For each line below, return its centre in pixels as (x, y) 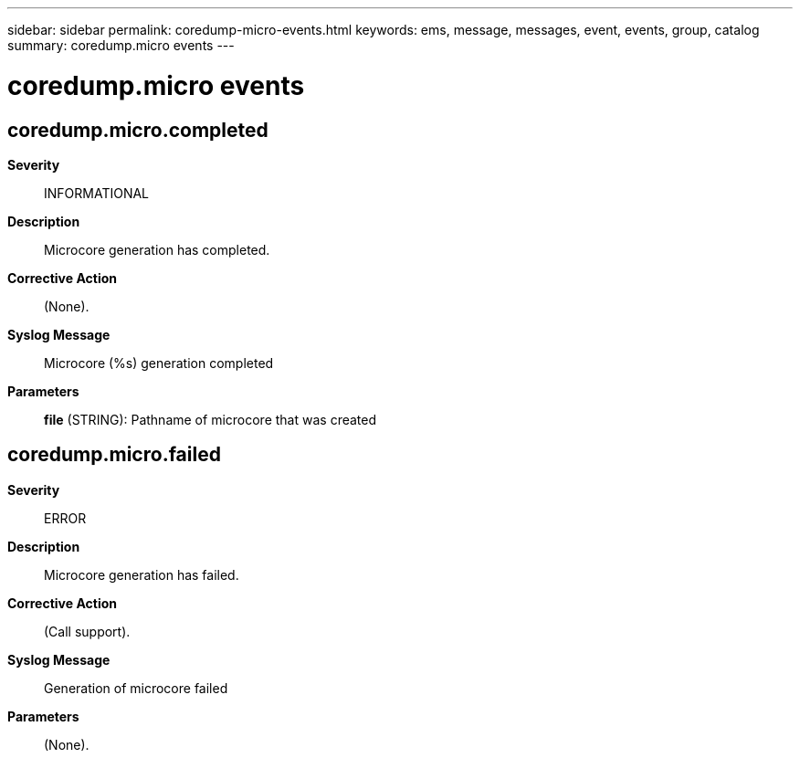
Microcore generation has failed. (142, 574)
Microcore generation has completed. (157, 249)
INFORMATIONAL (97, 193)
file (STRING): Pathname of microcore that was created (211, 419)
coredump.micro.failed (114, 455)
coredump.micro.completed (138, 130)
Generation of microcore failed (136, 688)
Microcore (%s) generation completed (159, 363)
